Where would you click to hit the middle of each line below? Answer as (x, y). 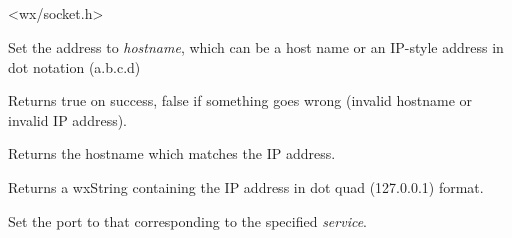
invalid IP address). (68, 119)
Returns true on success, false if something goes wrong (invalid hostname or (240, 100)
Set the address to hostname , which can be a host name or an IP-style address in (256, 46)
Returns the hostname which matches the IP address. (172, 153)
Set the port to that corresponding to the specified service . (188, 220)
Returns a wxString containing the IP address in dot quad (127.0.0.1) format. (246, 186)
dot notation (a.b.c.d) (74, 66)
